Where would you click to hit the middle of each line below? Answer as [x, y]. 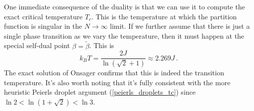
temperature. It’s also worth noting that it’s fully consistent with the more [117, 82]
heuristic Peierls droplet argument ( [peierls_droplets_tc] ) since [100, 92]
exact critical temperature [43, 16]
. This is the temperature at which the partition [164, 16]
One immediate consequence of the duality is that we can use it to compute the [125, 6]
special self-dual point [37, 45]
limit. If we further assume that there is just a [180, 26]
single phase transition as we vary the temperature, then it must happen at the [124, 35]
